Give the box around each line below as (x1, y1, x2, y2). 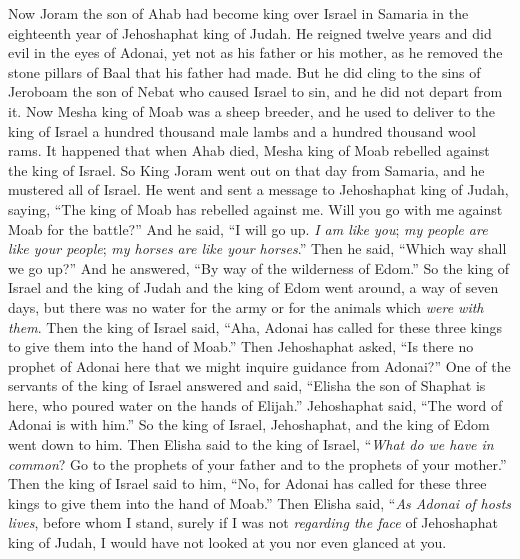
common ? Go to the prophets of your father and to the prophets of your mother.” (8, 453, 507, 474)
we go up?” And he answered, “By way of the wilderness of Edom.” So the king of (8, 257, 510, 278)
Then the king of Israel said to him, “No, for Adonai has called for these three (8, 473, 487, 494)
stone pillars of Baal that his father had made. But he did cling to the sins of (8, 61, 481, 82)
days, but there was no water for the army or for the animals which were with (8, 296, 484, 317)
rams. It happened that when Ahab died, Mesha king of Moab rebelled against (8, 140, 490, 161)
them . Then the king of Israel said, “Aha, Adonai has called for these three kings (8, 316, 503, 337)
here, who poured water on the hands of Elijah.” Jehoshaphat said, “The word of (8, 394, 503, 415)
